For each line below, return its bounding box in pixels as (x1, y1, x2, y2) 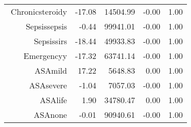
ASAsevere (29, 79, 67, 91)
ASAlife (40, 94, 67, 106)
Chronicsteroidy (11, 6, 67, 17)
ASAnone (33, 109, 67, 120)
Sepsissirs (33, 35, 67, 47)
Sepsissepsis (25, 20, 67, 32)
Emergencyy (23, 50, 67, 61)
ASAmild (34, 65, 67, 76)
